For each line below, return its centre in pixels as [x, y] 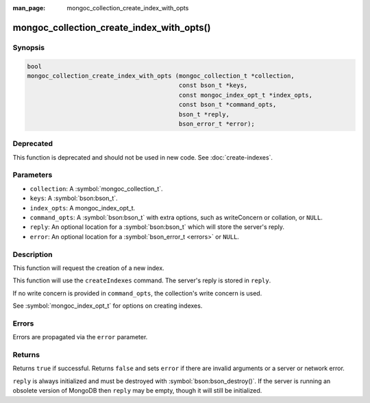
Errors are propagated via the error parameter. [80, 337]
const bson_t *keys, [213, 85]
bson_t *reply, [204, 114]
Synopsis [28, 47]
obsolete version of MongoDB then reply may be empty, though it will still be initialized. [137, 391]
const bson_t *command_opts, [227, 105]
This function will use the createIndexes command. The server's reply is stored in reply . [142, 280]
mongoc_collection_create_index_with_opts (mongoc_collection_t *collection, [161, 76]
